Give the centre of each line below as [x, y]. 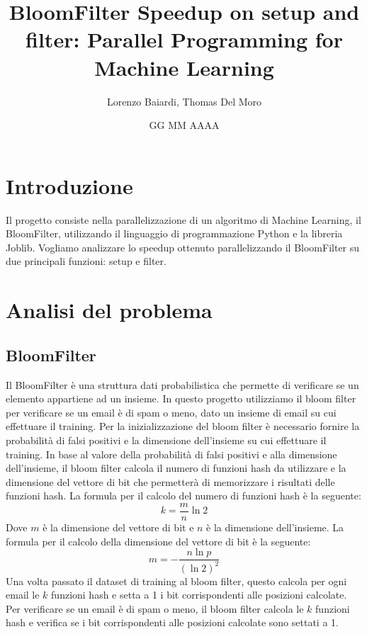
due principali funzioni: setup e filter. [86, 261]
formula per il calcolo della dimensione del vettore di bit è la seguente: [158, 541]
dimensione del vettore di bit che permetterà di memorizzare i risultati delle [170, 481]
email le [23, 595]
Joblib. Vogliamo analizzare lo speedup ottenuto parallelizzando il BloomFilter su [183, 247]
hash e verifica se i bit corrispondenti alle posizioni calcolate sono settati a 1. [172, 622]
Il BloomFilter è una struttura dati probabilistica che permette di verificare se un [182, 384]
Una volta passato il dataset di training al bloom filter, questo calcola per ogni [176, 581]
